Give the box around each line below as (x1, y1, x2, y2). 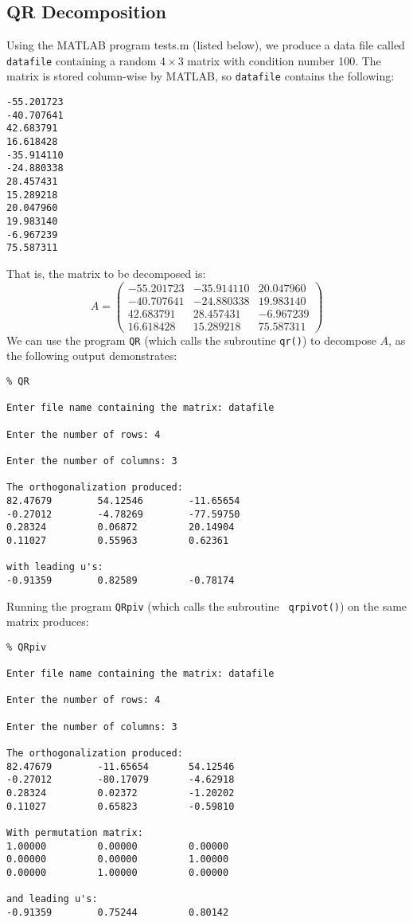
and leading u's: (6, 893, 98, 905)
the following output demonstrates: (6, 347, 177, 364)
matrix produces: (6, 613, 89, 630)
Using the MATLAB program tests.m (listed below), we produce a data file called (6, 37, 405, 53)
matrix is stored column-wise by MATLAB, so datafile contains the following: (6, 68, 395, 84)
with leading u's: (6, 561, 103, 573)
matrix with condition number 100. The (187, 52, 381, 68)
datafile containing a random (6, 52, 157, 68)
